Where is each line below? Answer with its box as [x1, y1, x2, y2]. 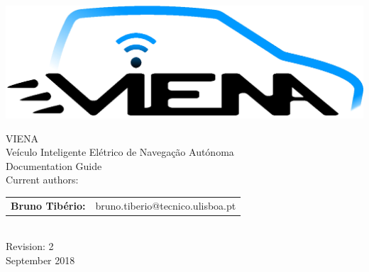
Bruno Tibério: [11, 198, 86, 212]
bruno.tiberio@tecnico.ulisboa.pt [95, 198, 236, 212]
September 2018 [6, 252, 75, 267]
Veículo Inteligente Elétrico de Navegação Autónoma [6, 144, 234, 159]
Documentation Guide [6, 158, 102, 173]
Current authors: [6, 172, 79, 187]
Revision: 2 [6, 239, 54, 254]
